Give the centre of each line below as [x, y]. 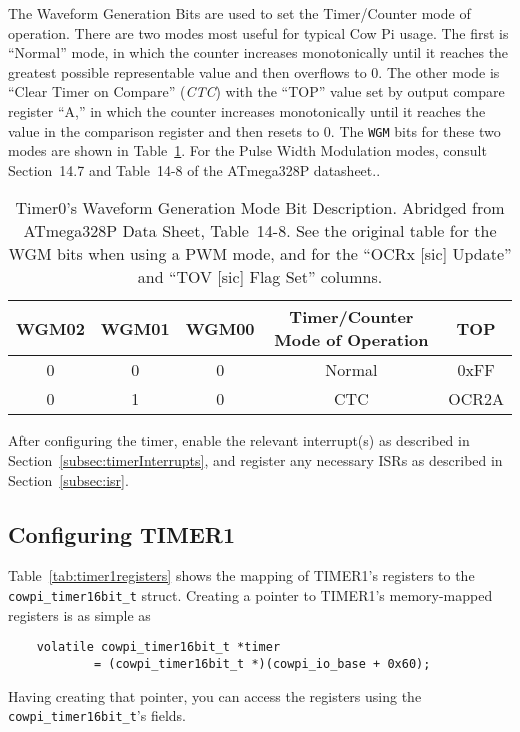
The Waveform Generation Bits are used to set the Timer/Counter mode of [239, 13]
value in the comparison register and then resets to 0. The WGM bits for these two [254, 130]
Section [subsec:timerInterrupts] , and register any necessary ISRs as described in [255, 460]
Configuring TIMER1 [122, 533]
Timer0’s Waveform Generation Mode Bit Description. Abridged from [260, 208]
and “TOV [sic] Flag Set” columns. [260, 277]
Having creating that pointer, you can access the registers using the [215, 695]
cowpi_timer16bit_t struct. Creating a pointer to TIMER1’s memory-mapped [250, 594]
